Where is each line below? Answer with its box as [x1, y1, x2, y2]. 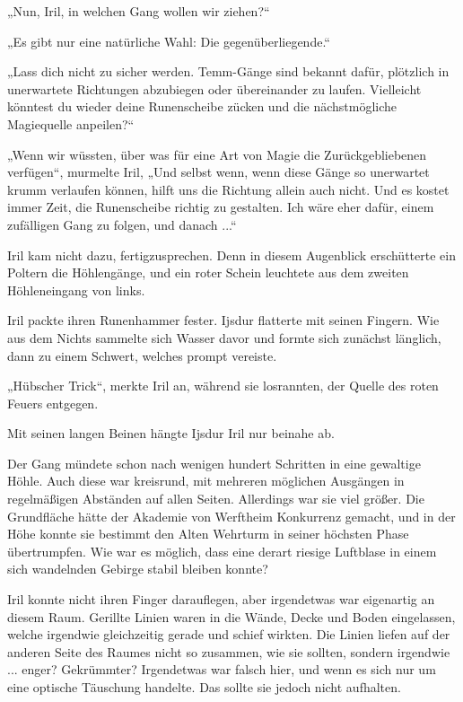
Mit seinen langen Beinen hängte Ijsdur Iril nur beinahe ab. [7, 424, 335, 443]
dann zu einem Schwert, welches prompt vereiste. [7, 346, 277, 364]
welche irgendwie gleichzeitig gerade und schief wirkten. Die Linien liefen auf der [7, 625, 450, 644]
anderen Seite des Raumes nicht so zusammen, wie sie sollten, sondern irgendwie [7, 642, 450, 661]
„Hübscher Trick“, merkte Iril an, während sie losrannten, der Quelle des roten [7, 376, 439, 395]
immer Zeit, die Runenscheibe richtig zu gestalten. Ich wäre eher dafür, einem [7, 197, 434, 216]
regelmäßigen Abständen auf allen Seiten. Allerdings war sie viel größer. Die [7, 489, 424, 508]
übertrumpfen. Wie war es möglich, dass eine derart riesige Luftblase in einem [7, 541, 437, 560]
